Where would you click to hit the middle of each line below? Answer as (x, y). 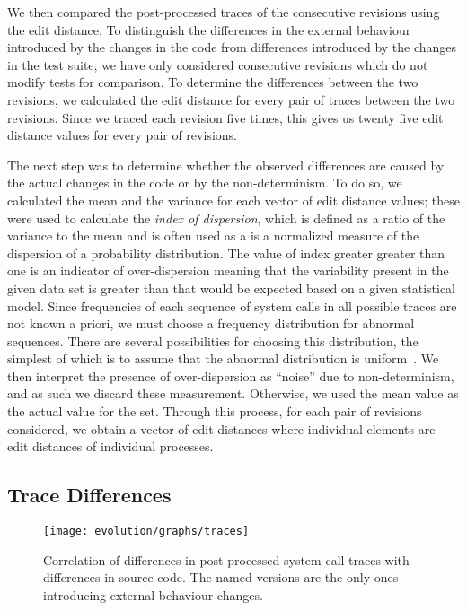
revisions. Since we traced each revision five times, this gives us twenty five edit (225, 117)
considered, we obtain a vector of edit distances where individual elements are (221, 428)
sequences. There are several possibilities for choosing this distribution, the (213, 340)
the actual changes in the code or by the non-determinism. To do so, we (205, 183)
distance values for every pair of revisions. (122, 135)
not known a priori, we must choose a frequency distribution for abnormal (211, 323)
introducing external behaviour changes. (153, 594)
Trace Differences (89, 495)
